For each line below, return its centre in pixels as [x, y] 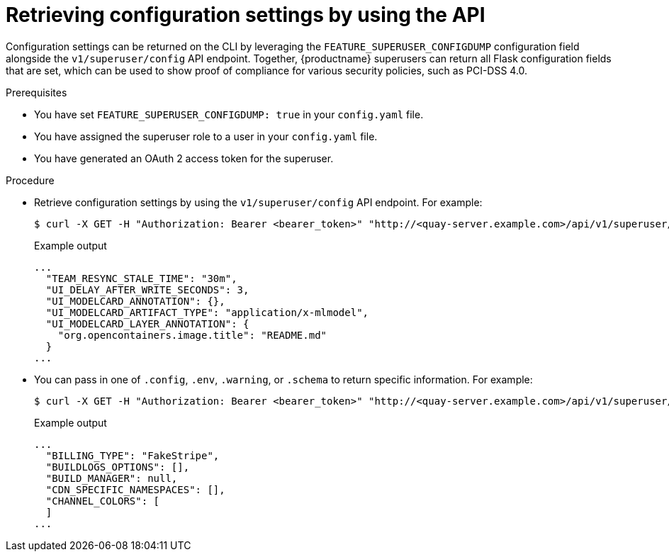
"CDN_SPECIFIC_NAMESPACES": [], [135, 489]
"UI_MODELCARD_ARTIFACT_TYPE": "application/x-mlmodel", [207, 312]
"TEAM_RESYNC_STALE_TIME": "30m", [141, 278]
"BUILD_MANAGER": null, [112, 478]
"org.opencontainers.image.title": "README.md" [192, 335]
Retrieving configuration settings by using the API [246, 15]
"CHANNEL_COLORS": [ [103, 501]
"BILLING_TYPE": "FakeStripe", [133, 455]
